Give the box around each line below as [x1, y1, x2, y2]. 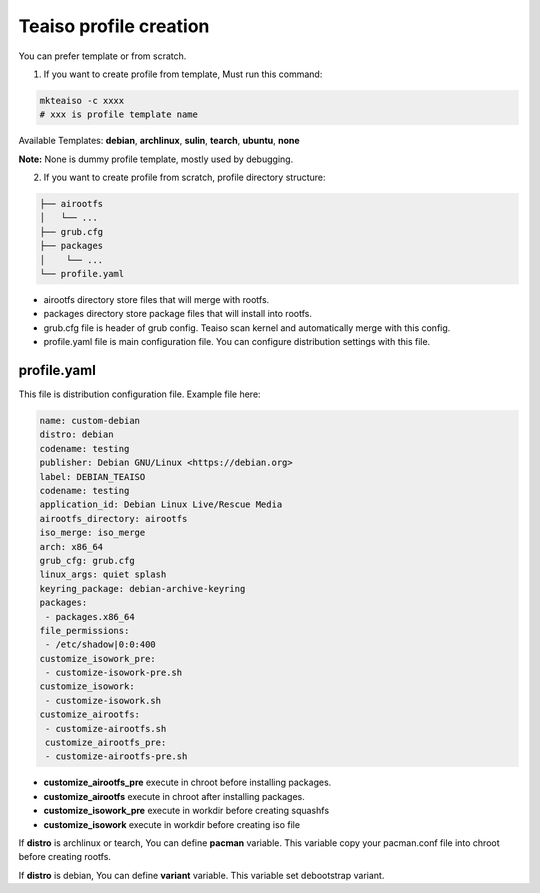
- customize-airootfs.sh [45, 723, 167, 734]
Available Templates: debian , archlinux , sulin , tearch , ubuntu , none [18, 135, 300, 147]
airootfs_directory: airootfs [39, 513, 188, 524]
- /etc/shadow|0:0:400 [45, 639, 157, 650]
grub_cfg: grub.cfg [39, 555, 135, 566]
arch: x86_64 [39, 541, 104, 552]
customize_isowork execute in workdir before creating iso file [43, 818, 300, 830]
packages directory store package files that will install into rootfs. [43, 308, 312, 320]
